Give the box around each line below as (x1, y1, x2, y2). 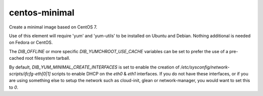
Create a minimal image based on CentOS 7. (9, 24, 97, 30)
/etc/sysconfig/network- (180, 64, 230, 70)
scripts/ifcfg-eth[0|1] (9, 70, 51, 77)
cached (9, 55, 24, 61)
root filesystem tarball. (25, 55, 71, 61)
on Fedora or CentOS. (9, 40, 53, 45)
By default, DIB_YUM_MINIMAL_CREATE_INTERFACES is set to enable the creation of (9, 64, 180, 70)
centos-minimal (9, 7, 75, 18)
